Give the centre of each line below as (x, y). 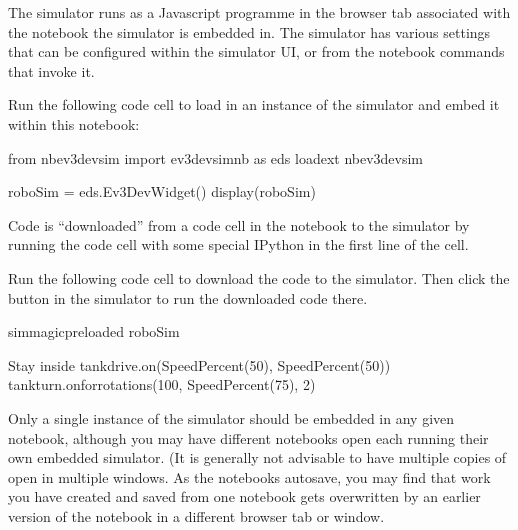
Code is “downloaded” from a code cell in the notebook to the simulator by (239, 224)
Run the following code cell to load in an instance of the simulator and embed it (254, 104)
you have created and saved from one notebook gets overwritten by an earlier (244, 496)
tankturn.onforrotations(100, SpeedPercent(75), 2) (162, 384)
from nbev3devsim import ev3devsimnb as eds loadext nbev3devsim (216, 157)
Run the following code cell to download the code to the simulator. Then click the (259, 277)
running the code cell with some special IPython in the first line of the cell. (238, 244)
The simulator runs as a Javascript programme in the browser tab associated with (259, 12)
